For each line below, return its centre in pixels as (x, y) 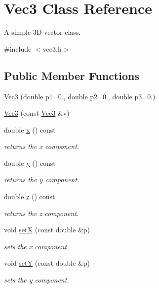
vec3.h (52, 48)
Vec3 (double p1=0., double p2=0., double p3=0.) (80, 96)
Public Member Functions (72, 75)
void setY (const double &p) (47, 263)
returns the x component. (42, 146)
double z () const (30, 196)
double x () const (30, 129)
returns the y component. (42, 180)
